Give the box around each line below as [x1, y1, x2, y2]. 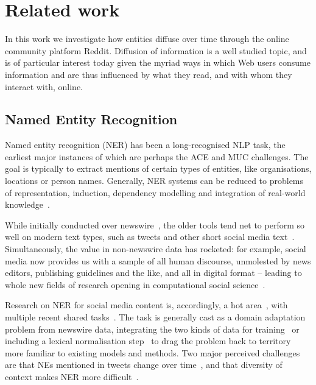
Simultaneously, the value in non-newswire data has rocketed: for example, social [5, 242, 306, 255]
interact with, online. [5, 80, 83, 93]
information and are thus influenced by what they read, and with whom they [5, 68, 292, 80]
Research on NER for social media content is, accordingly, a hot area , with [5, 298, 288, 311]
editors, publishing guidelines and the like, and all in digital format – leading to [5, 266, 302, 279]
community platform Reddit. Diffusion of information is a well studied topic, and [5, 44, 307, 57]
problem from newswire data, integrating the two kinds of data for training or [5, 322, 300, 335]
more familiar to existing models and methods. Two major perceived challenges [5, 346, 300, 359]
